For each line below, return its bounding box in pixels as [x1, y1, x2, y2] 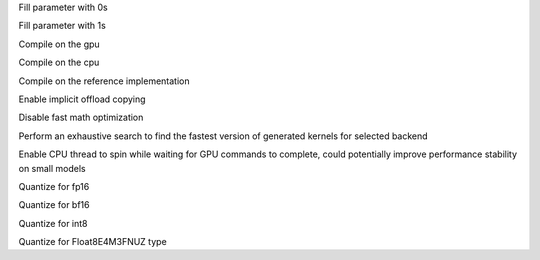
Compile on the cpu [18, 56, 100, 69]
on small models [18, 162, 87, 174]
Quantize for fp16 [18, 180, 90, 192]
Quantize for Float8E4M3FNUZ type [18, 236, 167, 248]
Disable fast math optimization [18, 111, 144, 124]
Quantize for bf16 [18, 199, 90, 211]
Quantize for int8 [18, 217, 88, 229]
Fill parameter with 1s [18, 20, 107, 32]
